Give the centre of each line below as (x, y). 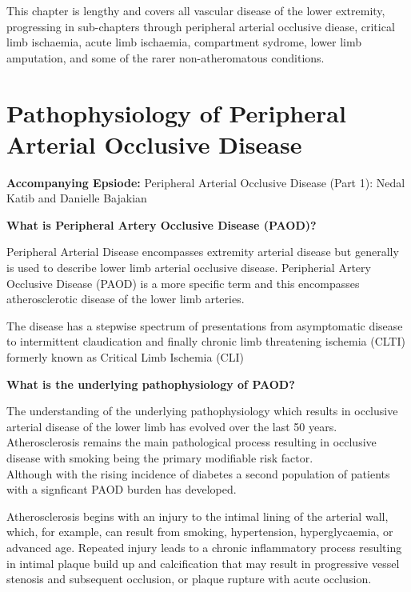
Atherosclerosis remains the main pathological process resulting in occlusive (192, 442)
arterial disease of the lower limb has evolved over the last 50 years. (172, 426)
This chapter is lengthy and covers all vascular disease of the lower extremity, (196, 10)
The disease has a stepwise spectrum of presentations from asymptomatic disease (205, 325)
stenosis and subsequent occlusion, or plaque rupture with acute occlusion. (189, 579)
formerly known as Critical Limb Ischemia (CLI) (125, 357)
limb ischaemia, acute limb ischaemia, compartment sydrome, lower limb (184, 42)
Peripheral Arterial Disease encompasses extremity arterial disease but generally (203, 252)
